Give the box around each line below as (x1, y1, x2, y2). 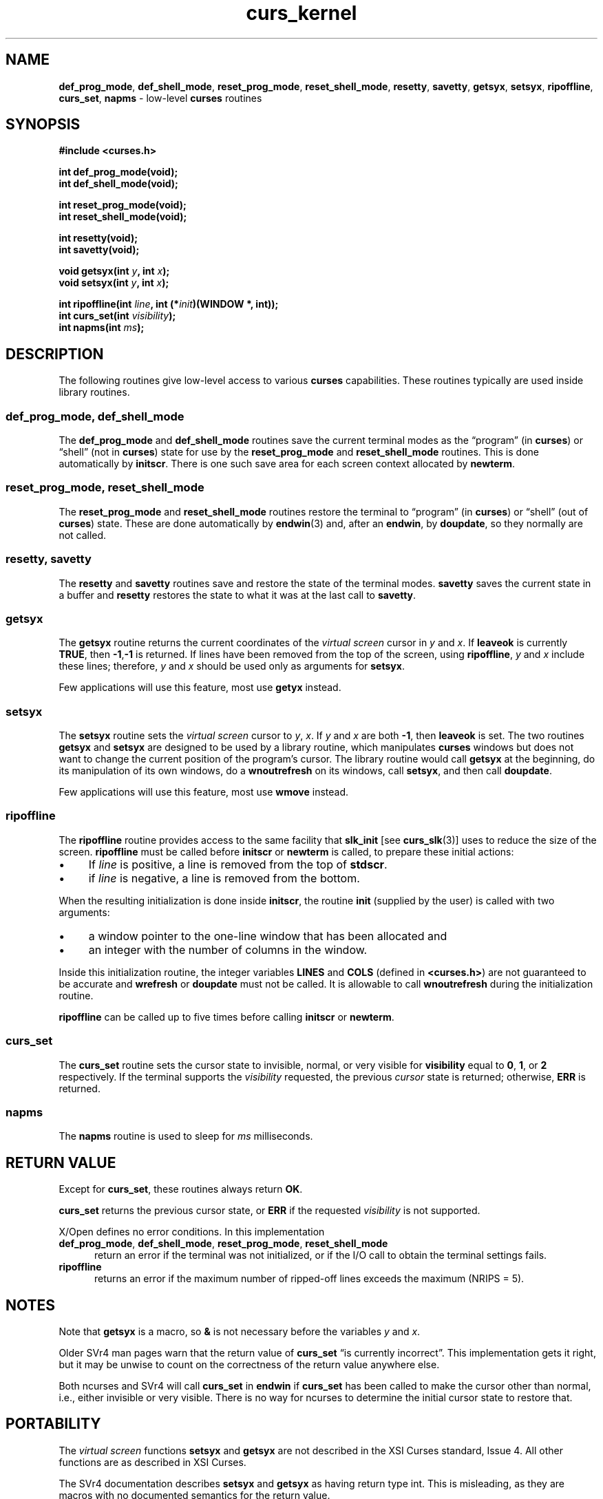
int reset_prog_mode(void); (59, 199, 187, 211)
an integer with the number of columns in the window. (88, 942, 368, 957)
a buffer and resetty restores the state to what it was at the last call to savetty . (59, 588, 416, 601)
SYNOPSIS (6, 116, 81, 134)
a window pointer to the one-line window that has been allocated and (88, 928, 447, 943)
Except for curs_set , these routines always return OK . (59, 1183, 303, 1195)
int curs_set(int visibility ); (59, 310, 176, 322)
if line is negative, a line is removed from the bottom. (88, 871, 360, 885)
